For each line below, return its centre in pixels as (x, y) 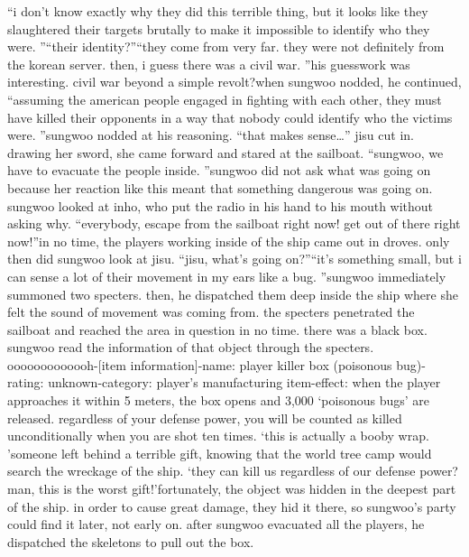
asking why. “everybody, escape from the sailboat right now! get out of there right (234, 223)
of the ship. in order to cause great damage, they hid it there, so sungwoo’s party (232, 506)
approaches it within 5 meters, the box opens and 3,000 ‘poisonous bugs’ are (219, 400)
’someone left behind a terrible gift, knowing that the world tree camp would (220, 453)
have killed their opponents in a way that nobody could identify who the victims (230, 117)
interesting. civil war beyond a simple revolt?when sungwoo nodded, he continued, (234, 82)
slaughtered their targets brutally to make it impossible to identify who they (219, 28)
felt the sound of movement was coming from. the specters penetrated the (211, 312)
